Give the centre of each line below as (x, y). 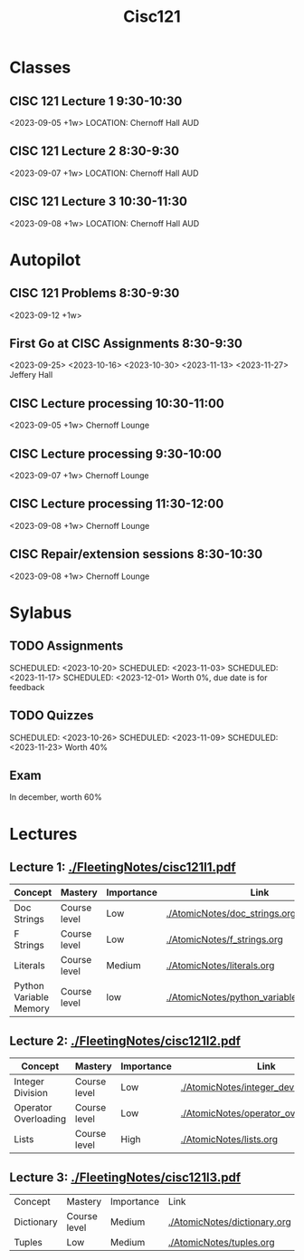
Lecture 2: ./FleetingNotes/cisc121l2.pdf (125, 1040)
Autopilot (45, 260)
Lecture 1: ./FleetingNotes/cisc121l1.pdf (123, 867)
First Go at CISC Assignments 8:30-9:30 (126, 344)
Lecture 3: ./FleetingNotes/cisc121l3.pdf (125, 1177)
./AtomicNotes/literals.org (220, 966)
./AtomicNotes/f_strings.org (224, 939)
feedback (27, 687)
